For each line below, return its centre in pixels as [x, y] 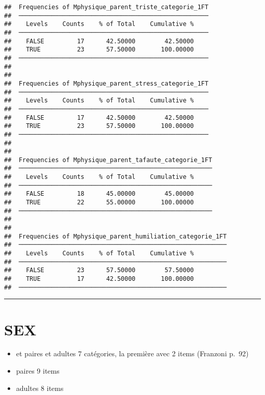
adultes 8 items [40, 388]
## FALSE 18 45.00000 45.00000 [99, 194]
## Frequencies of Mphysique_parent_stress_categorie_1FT [106, 83]
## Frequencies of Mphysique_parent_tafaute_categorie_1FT [108, 160]
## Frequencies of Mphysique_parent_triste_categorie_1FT [106, 7]
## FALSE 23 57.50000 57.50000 [99, 270]
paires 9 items [38, 371]
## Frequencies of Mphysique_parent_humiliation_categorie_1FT [115, 236]
